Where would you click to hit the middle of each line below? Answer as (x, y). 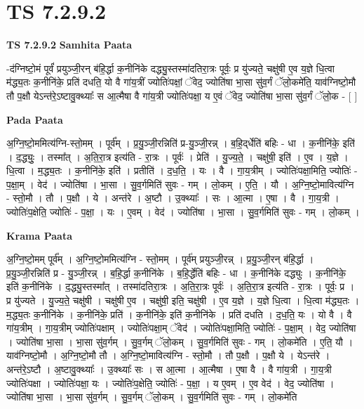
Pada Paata (35, 119)
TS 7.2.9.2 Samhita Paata (69, 45)
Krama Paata (39, 235)
